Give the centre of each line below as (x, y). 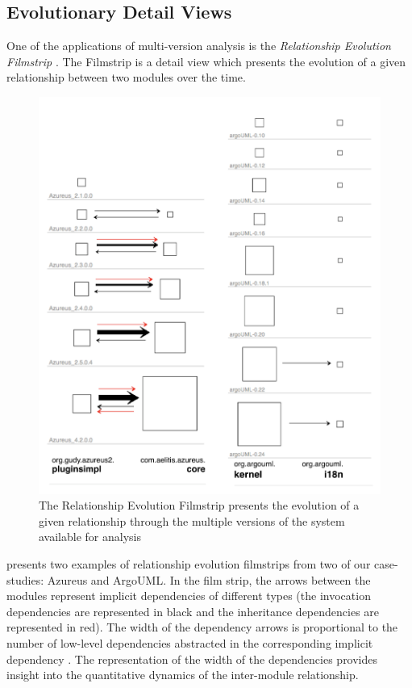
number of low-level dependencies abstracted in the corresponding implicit (190, 643)
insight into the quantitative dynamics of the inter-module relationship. (183, 675)
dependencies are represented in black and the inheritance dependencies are (193, 611)
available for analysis (90, 537)
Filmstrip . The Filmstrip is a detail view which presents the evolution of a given (206, 61)
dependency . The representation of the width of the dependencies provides (192, 659)
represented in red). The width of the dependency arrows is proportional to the (202, 627)
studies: (25, 579)
